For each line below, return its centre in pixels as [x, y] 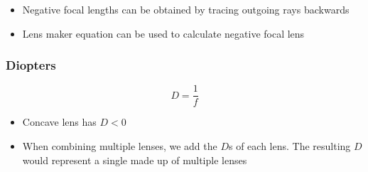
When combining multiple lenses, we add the [120, 146]
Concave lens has [59, 122]
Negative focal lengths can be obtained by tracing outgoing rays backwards [186, 9]
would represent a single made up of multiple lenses [135, 160]
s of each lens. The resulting [289, 146]
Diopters [31, 65]
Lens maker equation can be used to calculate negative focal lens [163, 33]
